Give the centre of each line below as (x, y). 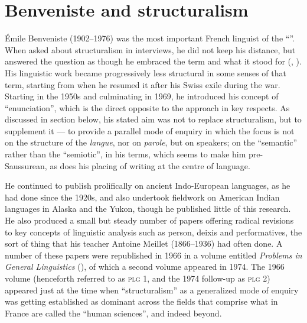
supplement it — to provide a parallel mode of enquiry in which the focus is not (150, 130)
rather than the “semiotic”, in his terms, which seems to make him (125, 154)
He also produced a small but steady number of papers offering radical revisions (149, 220)
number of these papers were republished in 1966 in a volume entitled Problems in (153, 255)
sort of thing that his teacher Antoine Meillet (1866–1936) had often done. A (144, 243)
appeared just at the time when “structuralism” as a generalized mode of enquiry (152, 290)
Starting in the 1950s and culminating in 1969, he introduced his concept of (142, 96)
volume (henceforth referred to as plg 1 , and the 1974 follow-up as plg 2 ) (138, 278)
